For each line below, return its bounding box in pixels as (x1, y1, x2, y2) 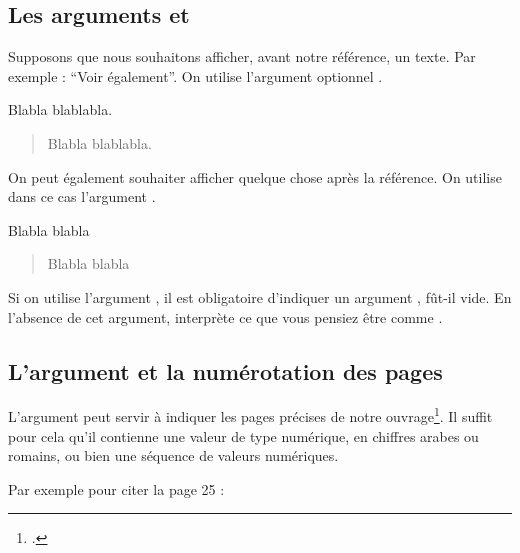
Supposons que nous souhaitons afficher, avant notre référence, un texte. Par (8, 46, 476, 67)
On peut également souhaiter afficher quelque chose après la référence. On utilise (8, 166, 502, 187)
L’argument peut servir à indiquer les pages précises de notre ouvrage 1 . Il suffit (8, 403, 493, 426)
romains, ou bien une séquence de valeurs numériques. (8, 445, 339, 466)
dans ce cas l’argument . (8, 186, 156, 207)
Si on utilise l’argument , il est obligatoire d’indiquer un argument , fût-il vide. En (8, 286, 512, 307)
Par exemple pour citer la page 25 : (8, 478, 225, 499)
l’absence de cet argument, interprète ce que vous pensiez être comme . (8, 306, 443, 327)
